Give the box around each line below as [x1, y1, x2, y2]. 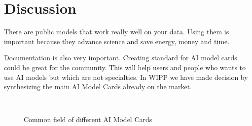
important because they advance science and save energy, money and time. [4, 36, 230, 46]
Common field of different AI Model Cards [24, 114, 152, 125]
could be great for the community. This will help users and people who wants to [4, 62, 246, 72]
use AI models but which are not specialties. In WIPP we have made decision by [4, 72, 248, 82]
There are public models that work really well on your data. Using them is [4, 26, 229, 37]
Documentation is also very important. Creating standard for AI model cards [4, 52, 237, 63]
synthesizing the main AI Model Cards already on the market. [4, 81, 192, 92]
